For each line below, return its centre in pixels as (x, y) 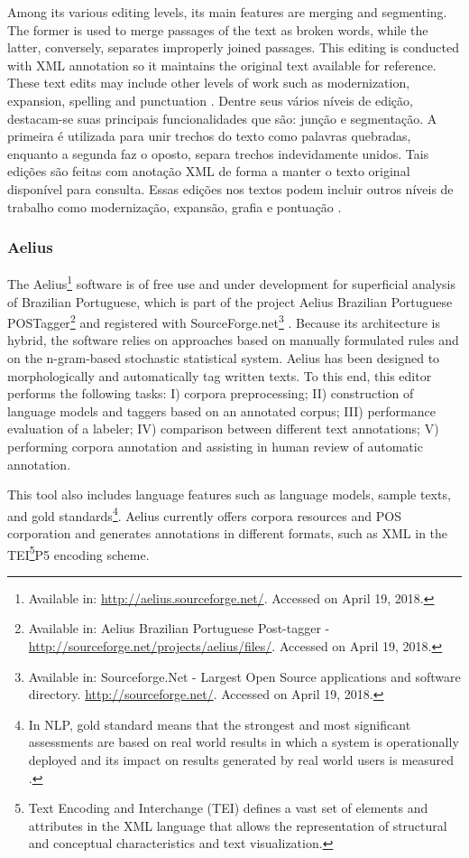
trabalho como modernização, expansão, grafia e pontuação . (175, 206)
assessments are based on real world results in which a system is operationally (244, 742)
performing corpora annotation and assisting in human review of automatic (215, 446)
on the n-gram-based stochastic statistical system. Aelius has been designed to (224, 358)
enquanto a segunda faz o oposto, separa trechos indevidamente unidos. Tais (218, 153)
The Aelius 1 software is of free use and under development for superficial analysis (231, 282)
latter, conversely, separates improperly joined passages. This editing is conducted (233, 47)
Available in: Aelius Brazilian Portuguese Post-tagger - (179, 628)
